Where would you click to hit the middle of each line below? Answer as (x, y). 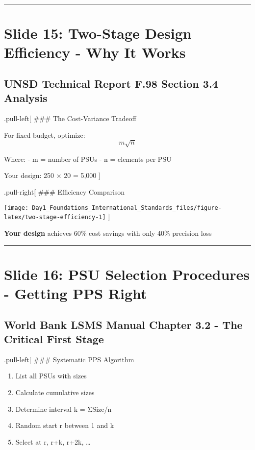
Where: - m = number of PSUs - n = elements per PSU (88, 159)
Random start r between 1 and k (65, 425)
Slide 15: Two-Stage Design (98, 33)
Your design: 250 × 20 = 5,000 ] (52, 175)
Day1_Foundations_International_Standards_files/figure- (127, 208)
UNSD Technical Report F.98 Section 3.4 (111, 83)
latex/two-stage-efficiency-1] (55, 217)
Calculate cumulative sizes (55, 392)
